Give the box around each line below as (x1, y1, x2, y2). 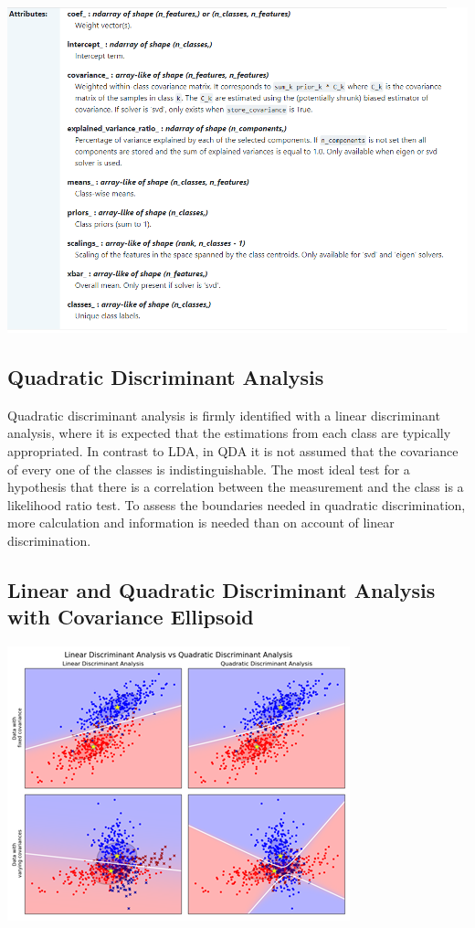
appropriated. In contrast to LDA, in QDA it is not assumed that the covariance (7, 442, 459, 461)
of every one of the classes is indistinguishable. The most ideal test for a (7, 459, 410, 478)
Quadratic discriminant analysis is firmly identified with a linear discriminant (7, 405, 440, 424)
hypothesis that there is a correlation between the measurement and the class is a (7, 477, 464, 496)
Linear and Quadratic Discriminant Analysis (7, 575, 436, 603)
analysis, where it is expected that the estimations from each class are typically (7, 423, 451, 443)
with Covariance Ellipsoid (7, 603, 254, 631)
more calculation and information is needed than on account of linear (7, 513, 395, 532)
